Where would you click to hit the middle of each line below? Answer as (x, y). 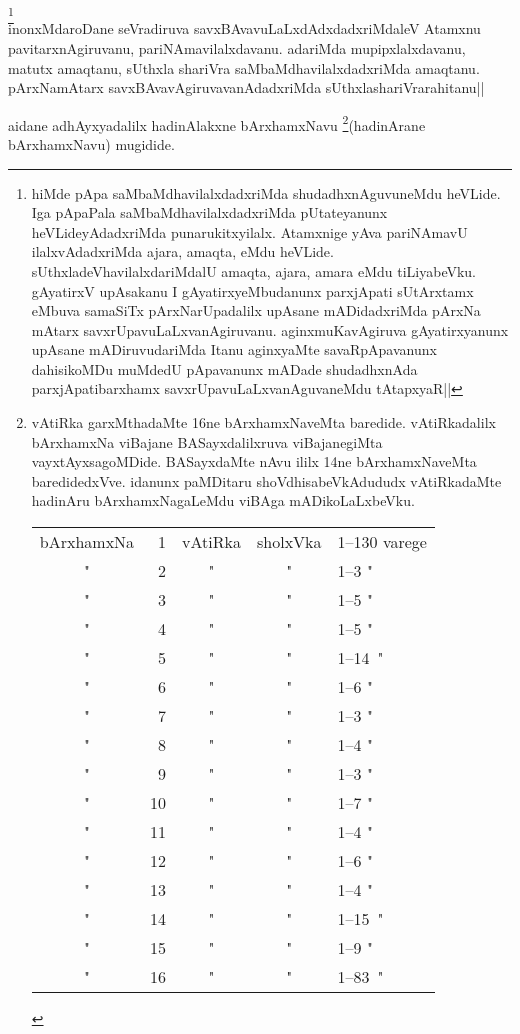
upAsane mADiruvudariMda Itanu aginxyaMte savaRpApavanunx (234, 349)
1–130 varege (382, 542)
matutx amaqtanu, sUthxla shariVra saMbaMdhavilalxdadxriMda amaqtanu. (244, 67)
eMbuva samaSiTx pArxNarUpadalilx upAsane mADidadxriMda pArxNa (256, 310)
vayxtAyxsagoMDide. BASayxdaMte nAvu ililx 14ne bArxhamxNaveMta (254, 461)
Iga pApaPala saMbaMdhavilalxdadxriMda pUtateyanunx (209, 212)
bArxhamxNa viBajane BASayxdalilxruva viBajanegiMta (207, 441)
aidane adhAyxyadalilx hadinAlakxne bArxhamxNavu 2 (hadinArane (217, 123)
